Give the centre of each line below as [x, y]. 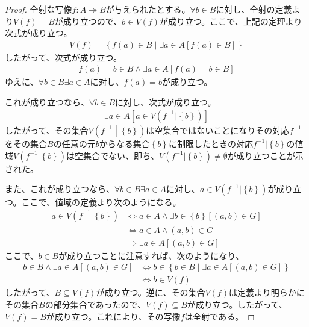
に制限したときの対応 [211, 143]
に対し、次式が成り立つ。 [166, 102]
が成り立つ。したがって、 [237, 304]
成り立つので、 [92, 21]
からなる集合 [124, 143]
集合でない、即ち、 [121, 155]
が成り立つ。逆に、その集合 [151, 292]
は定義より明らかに [267, 292]
